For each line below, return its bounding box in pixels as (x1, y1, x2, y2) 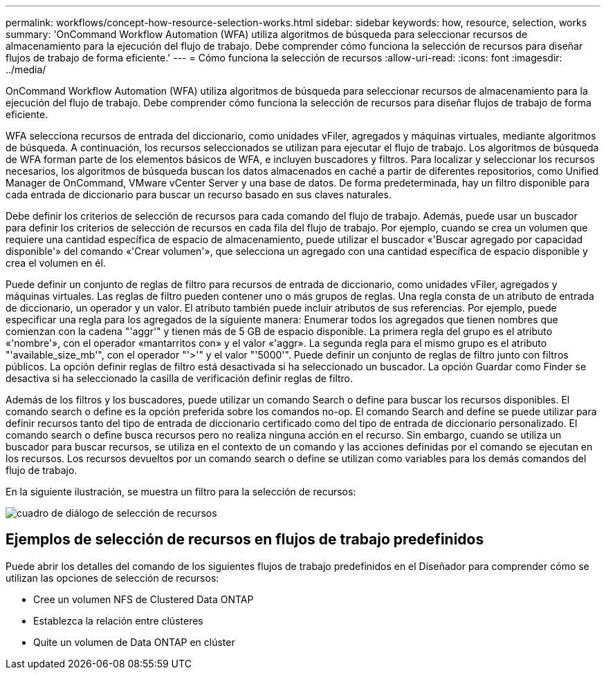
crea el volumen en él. (6, 257, 106, 269)
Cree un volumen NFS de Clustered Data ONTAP (33, 593, 254, 605)
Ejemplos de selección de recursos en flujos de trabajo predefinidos (6, 531, 484, 549)
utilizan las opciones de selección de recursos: (6, 571, 219, 584)
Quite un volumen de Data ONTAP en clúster (33, 636, 235, 648)
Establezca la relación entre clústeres (33, 614, 203, 627)
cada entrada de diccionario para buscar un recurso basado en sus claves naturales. (6, 189, 392, 200)
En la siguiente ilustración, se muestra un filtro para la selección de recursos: (6, 486, 356, 497)
